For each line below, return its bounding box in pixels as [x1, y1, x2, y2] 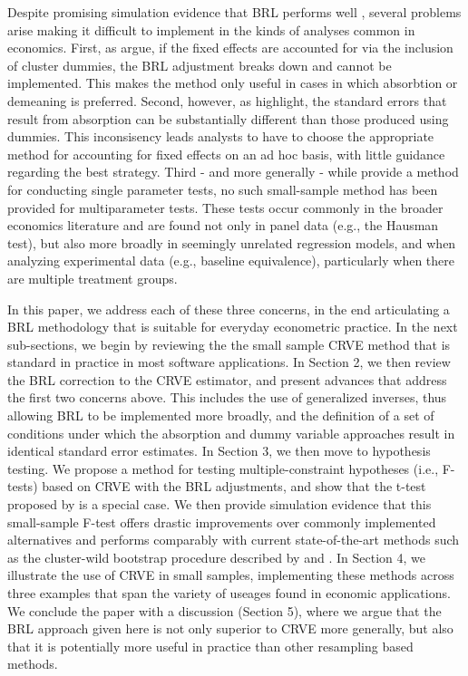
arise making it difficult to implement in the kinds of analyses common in [7, 20, 415, 39]
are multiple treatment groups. [7, 268, 178, 287]
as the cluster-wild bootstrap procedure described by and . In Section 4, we [7, 547, 425, 566]
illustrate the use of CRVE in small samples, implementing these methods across [7, 565, 454, 584]
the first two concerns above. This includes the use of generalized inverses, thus [7, 388, 447, 407]
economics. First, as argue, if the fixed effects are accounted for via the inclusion [7, 38, 453, 57]
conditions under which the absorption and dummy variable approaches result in [7, 423, 455, 442]
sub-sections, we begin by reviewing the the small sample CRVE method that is [7, 334, 451, 353]
